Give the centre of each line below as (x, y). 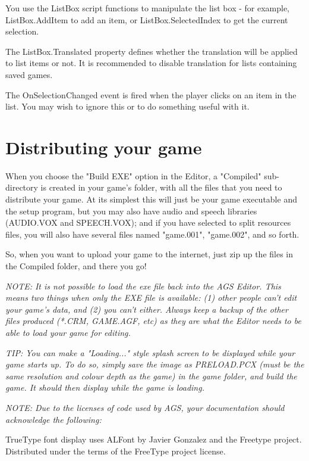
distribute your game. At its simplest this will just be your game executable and (151, 199)
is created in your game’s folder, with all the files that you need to (161, 187)
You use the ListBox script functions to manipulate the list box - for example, (148, 8)
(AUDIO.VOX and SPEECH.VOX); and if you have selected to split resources (148, 222)
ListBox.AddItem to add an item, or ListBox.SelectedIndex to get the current (147, 19)
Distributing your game (104, 147)
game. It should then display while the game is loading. (105, 387)
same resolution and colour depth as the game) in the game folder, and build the (151, 376)
